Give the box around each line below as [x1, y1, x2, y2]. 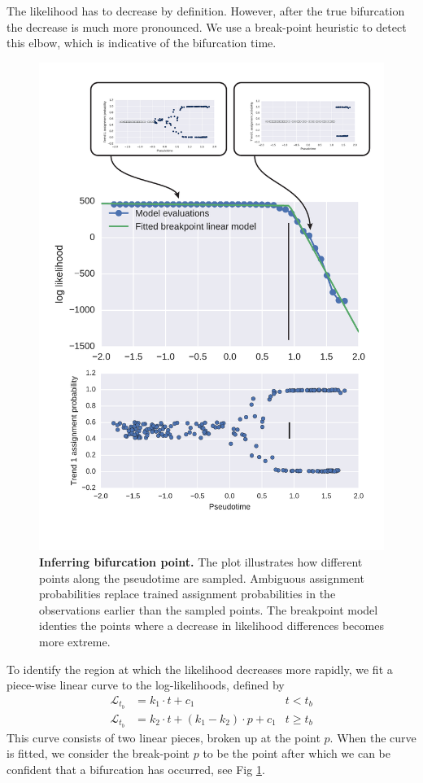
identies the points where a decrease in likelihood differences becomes [39, 617, 384, 634]
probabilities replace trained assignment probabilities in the [39, 585, 336, 602]
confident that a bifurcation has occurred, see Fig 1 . [7, 760, 265, 777]
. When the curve [329, 728, 416, 746]
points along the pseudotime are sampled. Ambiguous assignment [39, 569, 364, 586]
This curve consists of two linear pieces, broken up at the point [7, 728, 321, 746]
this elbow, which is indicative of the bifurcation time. [7, 34, 277, 51]
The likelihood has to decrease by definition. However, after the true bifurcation [7, 2, 405, 19]
